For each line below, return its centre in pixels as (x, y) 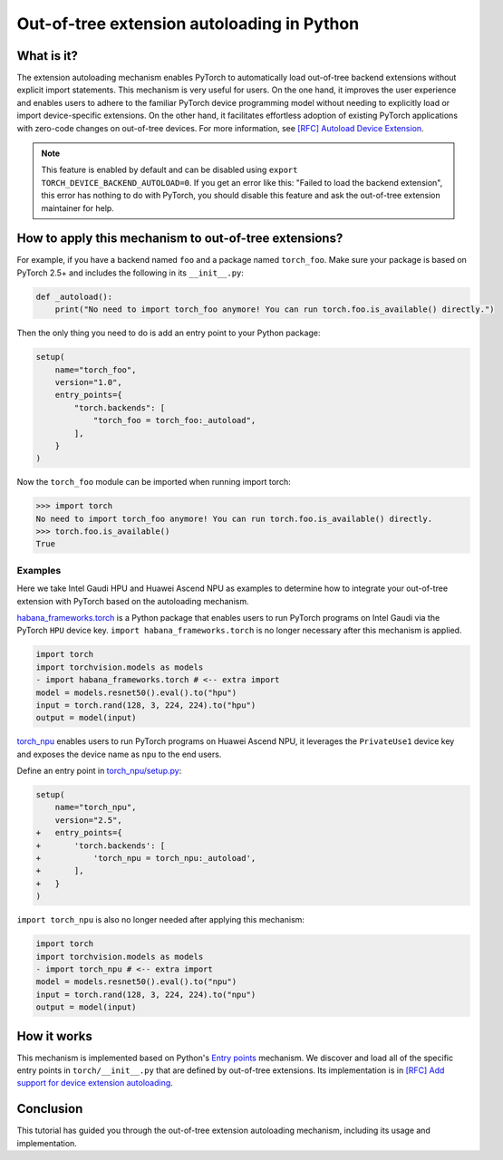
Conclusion (50, 1109)
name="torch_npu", (96, 807)
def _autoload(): (74, 296)
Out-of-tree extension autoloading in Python (188, 24)
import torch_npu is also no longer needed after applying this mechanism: (161, 920)
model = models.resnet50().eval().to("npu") (136, 982)
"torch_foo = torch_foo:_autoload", (174, 420)
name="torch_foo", (96, 370)
